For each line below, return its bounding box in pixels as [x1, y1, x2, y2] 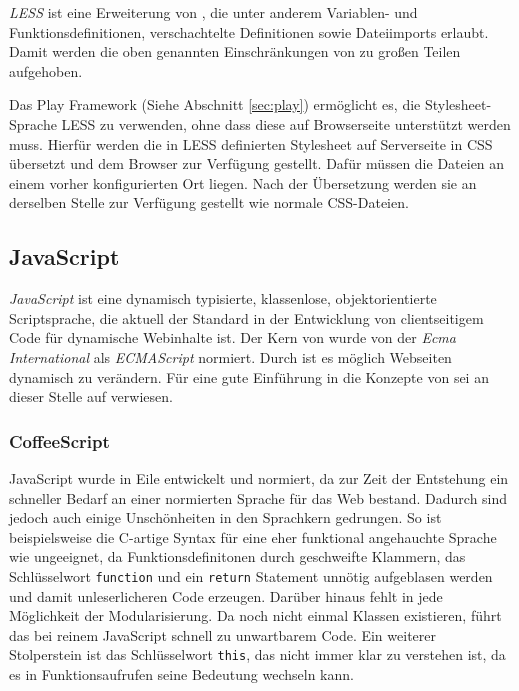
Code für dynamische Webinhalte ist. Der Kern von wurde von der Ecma [9, 327, 456, 348]
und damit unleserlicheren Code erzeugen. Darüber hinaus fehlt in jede [9, 585, 443, 606]
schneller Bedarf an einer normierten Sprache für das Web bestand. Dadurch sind [9, 487, 508, 508]
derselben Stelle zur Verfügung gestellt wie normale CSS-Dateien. [9, 192, 409, 213]
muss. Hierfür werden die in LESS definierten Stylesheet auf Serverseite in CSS [9, 133, 493, 154]
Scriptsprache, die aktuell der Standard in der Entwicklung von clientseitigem [9, 307, 484, 328]
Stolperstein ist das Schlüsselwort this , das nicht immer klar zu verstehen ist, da [9, 644, 506, 665]
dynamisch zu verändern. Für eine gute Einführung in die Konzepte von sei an [9, 366, 489, 387]
